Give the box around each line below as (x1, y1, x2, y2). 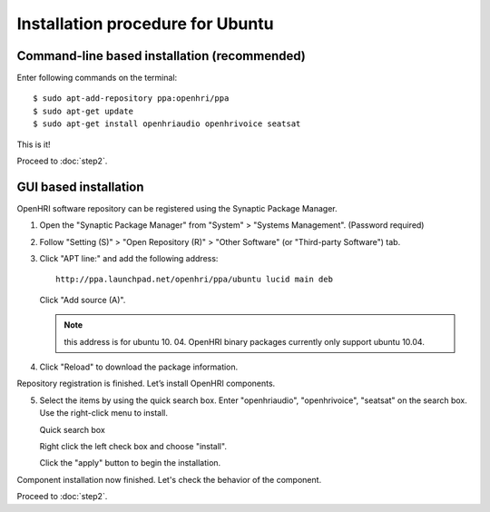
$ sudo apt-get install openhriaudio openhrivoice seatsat (33, 119, 301, 129)
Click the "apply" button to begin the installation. (39, 458, 221, 468)
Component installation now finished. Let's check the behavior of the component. (16, 474, 322, 485)
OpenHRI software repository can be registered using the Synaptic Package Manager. (16, 202, 338, 213)
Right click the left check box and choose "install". (39, 441, 227, 451)
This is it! (16, 139, 51, 150)
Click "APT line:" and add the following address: (39, 253, 219, 264)
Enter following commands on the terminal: (16, 73, 178, 84)
